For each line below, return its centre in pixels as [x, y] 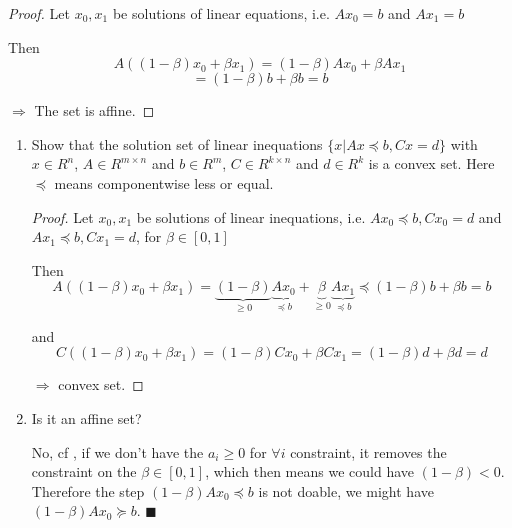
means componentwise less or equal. [164, 182]
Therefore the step [88, 490]
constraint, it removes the [368, 451]
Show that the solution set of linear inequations [177, 143]
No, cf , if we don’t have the [117, 451]
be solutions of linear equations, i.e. [221, 13]
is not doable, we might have [346, 490]
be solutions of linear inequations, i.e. [251, 216]
